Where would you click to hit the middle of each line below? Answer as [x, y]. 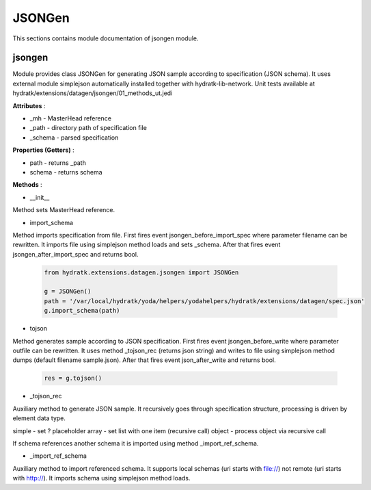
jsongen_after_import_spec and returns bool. [75, 254]
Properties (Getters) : [43, 150]
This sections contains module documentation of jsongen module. [106, 38]
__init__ [40, 197]
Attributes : [29, 105]
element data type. [39, 418]
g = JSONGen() [68, 292]
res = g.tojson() [73, 378]
